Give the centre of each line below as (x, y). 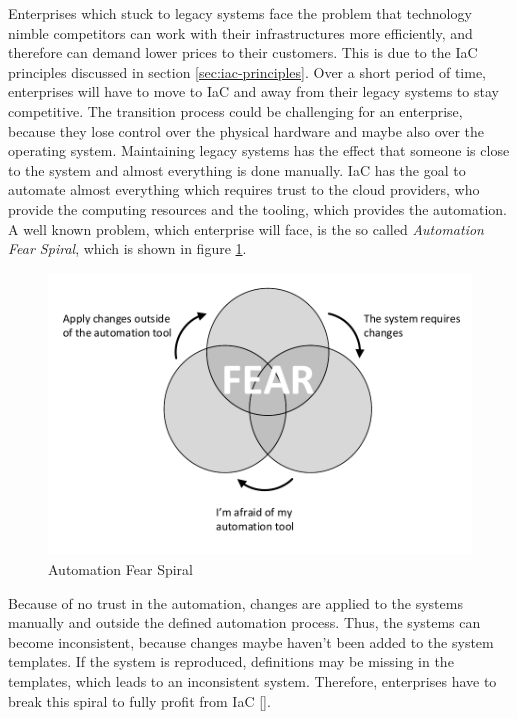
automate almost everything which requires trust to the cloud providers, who (244, 189)
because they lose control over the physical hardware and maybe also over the (246, 130)
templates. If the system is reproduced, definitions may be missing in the (231, 661)
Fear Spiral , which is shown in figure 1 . (127, 248)
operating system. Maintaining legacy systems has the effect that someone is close (259, 150)
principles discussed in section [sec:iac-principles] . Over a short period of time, (247, 71)
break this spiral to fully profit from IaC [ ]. (139, 700)
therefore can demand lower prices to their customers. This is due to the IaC (243, 52)
